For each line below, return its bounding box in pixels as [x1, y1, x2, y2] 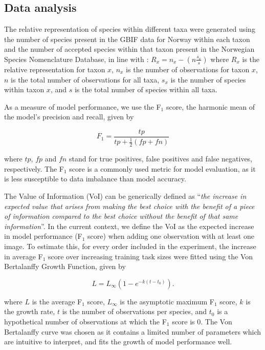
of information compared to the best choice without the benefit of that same [4, 211, 238, 221]
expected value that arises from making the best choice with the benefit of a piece [4, 200, 255, 211]
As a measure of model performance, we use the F [4, 101, 161, 112]
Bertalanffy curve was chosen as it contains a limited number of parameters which [4, 326, 261, 337]
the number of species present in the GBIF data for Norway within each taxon [4, 33, 250, 44]
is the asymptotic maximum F [120, 296, 214, 306]
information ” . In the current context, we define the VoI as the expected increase [4, 220, 254, 231]
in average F [4, 251, 43, 261]
